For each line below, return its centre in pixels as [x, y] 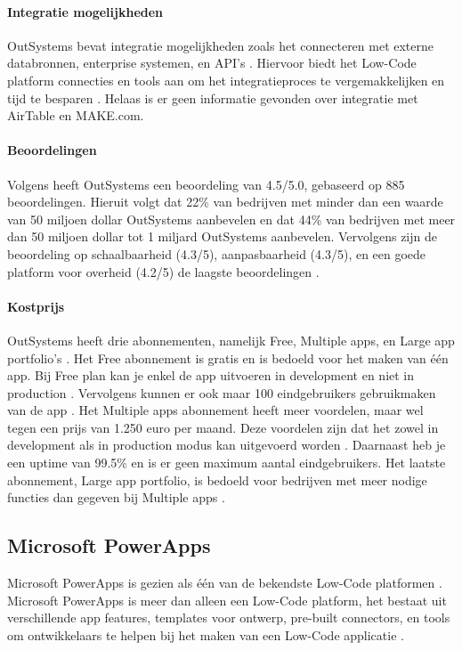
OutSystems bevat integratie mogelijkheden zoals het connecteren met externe [221, 45]
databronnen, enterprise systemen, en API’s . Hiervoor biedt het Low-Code [212, 63]
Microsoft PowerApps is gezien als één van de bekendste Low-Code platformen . [225, 583]
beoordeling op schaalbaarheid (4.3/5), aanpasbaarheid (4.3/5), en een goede [217, 253]
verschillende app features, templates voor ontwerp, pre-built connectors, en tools [229, 617]
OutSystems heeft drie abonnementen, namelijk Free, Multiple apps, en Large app [231, 340]
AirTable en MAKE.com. [76, 115]
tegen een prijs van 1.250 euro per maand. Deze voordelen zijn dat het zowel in [223, 427]
